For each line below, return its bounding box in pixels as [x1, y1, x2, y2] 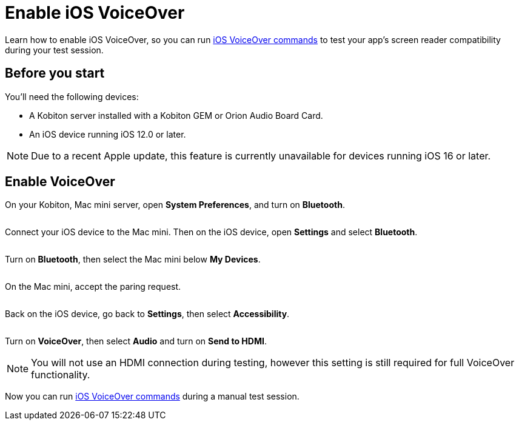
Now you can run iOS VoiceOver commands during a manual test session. [5, 391, 300, 402]
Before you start [5, 65, 105, 81]
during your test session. [5, 44, 104, 55]
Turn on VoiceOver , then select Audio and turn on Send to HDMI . [5, 336, 267, 347]
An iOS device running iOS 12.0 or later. [29, 129, 186, 139]
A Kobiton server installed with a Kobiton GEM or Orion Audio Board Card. [29, 110, 323, 121]
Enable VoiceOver [5, 174, 115, 190]
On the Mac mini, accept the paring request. [5, 281, 181, 292]
